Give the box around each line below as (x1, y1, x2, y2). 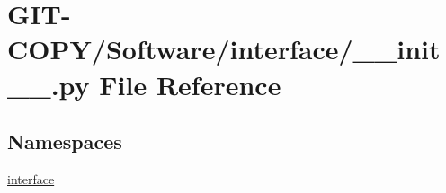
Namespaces (7, 127, 122, 155)
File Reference (99, 66, 281, 102)
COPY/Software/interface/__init (7, 31, 441, 67)
